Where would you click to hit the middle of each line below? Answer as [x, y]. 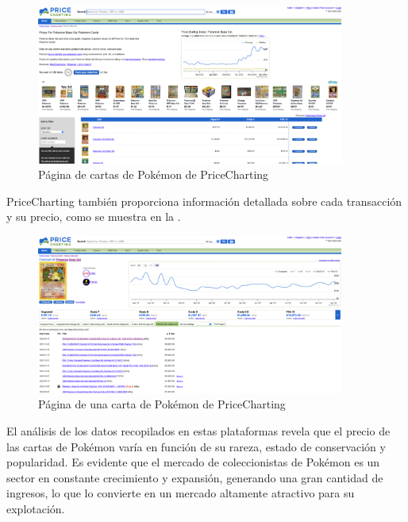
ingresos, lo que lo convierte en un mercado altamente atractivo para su [181, 493]
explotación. [36, 508]
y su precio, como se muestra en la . [94, 217]
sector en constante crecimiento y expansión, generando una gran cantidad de [195, 477]
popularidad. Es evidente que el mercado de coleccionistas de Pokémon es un [193, 462]
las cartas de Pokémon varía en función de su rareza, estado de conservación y [196, 446]
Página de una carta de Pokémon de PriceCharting [162, 404]
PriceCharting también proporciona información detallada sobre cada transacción [204, 201]
